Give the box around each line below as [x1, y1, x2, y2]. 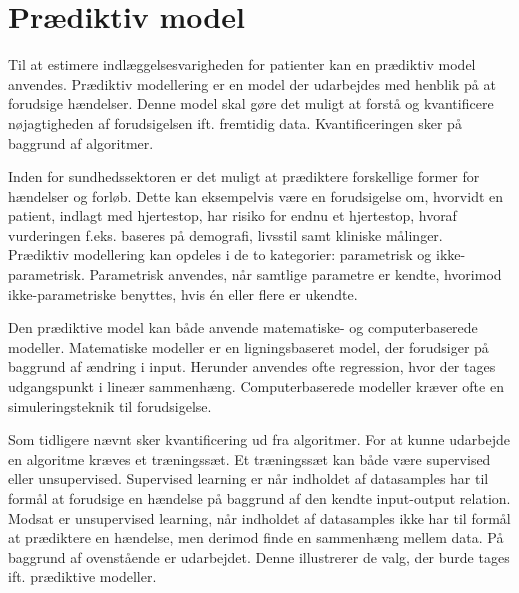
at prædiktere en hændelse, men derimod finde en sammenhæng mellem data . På [8, 527, 504, 548]
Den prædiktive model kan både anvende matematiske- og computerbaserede [8, 317, 478, 338]
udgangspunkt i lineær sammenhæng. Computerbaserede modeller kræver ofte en [8, 376, 504, 397]
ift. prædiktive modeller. [8, 566, 157, 587]
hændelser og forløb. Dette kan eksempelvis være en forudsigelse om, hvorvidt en [8, 185, 504, 206]
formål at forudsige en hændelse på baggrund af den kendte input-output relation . [8, 488, 511, 508]
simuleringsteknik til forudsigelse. [8, 395, 212, 416]
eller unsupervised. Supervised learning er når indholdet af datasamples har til [8, 468, 489, 489]
